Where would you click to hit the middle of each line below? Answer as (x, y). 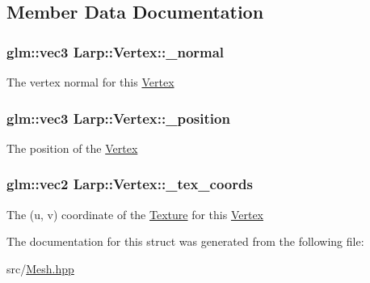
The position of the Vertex (72, 148)
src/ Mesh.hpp (40, 268)
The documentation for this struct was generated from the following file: (185, 241)
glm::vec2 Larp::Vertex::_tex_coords (130, 184)
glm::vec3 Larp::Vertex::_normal (116, 51)
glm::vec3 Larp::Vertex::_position (118, 118)
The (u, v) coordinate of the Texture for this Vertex (135, 214)
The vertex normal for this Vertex (90, 82)
